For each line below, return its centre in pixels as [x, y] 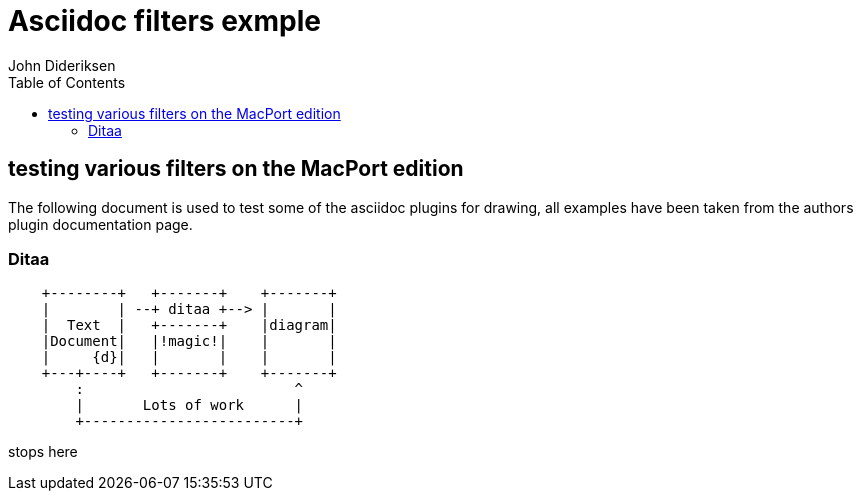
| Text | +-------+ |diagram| [189, 325]
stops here [43, 452]
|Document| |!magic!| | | [189, 341]
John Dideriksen [62, 65]
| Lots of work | [189, 405]
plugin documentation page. [100, 224]
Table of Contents [67, 82]
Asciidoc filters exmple [165, 21]
